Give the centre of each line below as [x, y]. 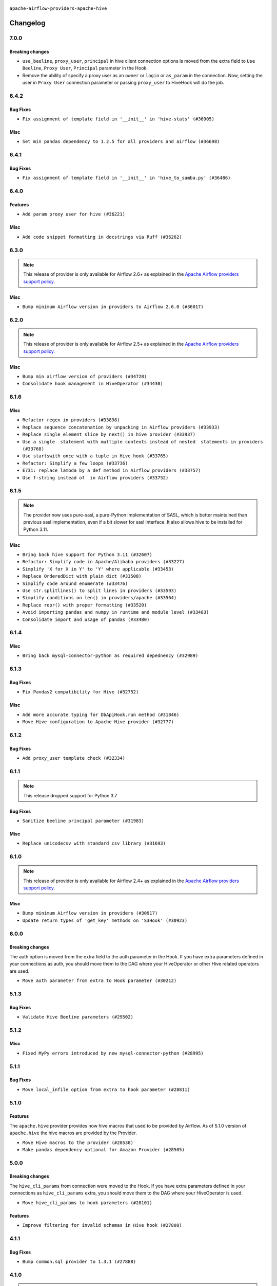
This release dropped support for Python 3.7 [70, 795]
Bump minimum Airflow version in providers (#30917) [90, 913]
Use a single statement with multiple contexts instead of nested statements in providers [143, 442]
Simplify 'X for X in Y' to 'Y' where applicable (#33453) [98, 569]
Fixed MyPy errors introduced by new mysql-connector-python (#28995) [113, 1053]
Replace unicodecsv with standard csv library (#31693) [94, 843]
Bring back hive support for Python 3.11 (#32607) [87, 555]
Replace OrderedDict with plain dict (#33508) [82, 576]
